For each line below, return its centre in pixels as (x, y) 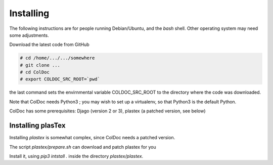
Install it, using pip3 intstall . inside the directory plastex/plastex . (76, 156)
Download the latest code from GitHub (49, 45)
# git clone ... (40, 65)
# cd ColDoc (35, 72)
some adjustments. (29, 35)
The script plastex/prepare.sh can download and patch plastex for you (83, 147)
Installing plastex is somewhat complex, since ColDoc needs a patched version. (92, 138)
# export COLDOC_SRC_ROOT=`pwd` (60, 79)
